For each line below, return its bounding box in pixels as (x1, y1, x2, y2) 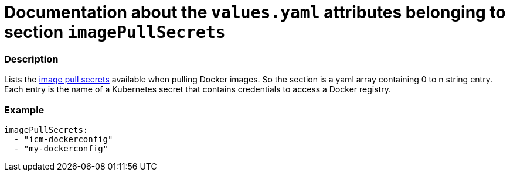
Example (4, 103, 45, 116)
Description (4, 53, 59, 65)
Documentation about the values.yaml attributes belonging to (4, 2, 506, 22)
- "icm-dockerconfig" (13, 134, 113, 144)
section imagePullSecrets (4, 22, 226, 42)
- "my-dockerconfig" (13, 143, 108, 153)
